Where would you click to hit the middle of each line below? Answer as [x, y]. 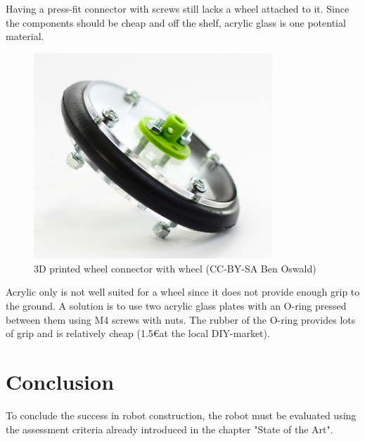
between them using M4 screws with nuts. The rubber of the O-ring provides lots [181, 319]
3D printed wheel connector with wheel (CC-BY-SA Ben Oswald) [175, 268]
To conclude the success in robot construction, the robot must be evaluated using [181, 415]
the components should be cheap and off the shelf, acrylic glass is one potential [176, 22]
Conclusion [60, 382]
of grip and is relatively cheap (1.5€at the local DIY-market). [138, 333]
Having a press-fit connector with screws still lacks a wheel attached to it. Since [178, 8]
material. [25, 36]
